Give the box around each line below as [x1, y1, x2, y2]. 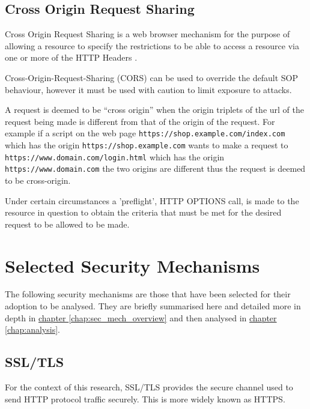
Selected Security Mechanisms [5, 253, 260, 277]
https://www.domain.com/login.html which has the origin [5, 150, 225, 163]
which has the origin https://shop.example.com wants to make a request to [5, 139, 288, 151]
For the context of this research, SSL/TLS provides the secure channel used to [5, 381, 293, 393]
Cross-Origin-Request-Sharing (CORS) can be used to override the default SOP [5, 71, 298, 83]
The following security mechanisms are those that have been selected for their [5, 288, 291, 300]
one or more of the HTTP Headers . [5, 51, 138, 64]
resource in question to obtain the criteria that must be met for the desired [5, 206, 282, 219]
